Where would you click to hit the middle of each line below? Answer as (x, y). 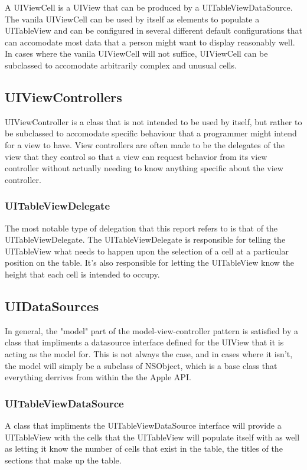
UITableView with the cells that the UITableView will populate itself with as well (152, 437)
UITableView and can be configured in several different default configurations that (153, 30)
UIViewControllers (63, 97)
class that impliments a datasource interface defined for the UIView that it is (144, 342)
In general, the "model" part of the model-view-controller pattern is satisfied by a (151, 330)
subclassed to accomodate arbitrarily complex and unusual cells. (121, 65)
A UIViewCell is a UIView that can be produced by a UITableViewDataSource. (149, 7)
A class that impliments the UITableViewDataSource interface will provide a (143, 425)
